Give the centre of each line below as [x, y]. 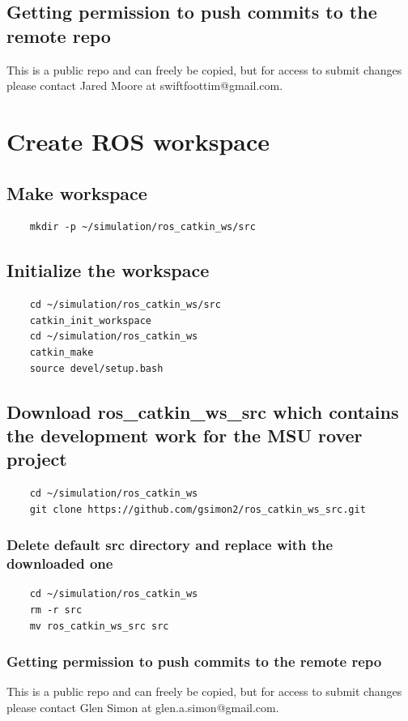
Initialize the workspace [108, 270]
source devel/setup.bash [96, 368]
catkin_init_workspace [90, 320]
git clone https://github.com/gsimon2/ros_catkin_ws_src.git [198, 509]
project [37, 459]
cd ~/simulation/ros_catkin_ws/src [125, 305]
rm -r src [56, 610]
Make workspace [77, 192]
